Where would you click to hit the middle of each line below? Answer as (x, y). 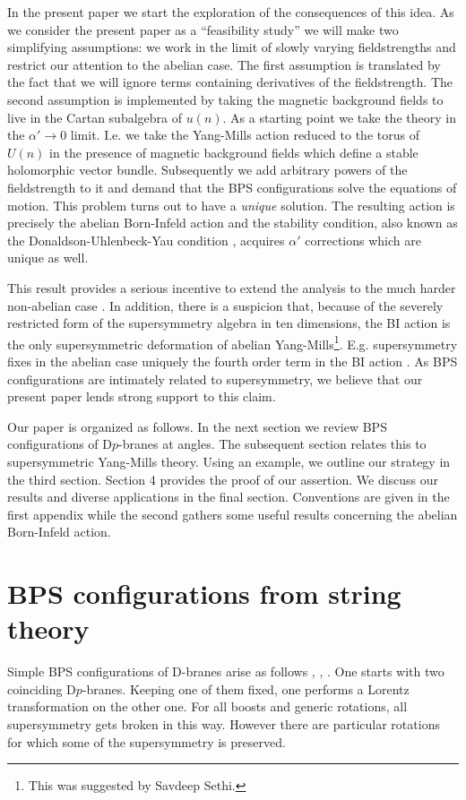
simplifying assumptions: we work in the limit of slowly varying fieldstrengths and (232, 47)
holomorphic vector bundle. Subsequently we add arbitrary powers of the (207, 170)
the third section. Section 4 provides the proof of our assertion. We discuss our (223, 479)
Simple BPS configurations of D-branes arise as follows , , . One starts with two (226, 671)
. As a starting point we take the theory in (339, 117)
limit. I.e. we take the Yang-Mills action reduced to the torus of (245, 135)
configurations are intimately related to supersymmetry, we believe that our (215, 378)
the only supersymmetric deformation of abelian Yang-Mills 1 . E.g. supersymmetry (233, 342)
